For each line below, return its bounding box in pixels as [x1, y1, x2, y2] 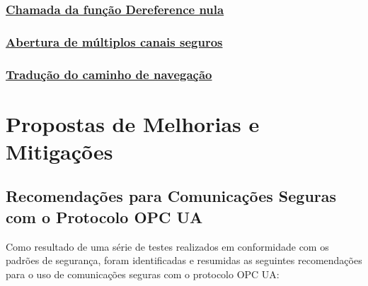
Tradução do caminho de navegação [6, 65, 212, 83]
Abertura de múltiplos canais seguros [6, 32, 223, 50]
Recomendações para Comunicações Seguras [6, 185, 337, 207]
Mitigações [6, 136, 113, 165]
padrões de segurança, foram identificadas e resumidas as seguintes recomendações [6, 253, 362, 268]
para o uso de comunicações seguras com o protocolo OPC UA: [6, 266, 280, 281]
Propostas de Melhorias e [6, 109, 260, 138]
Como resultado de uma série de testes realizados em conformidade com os [6, 239, 329, 254]
